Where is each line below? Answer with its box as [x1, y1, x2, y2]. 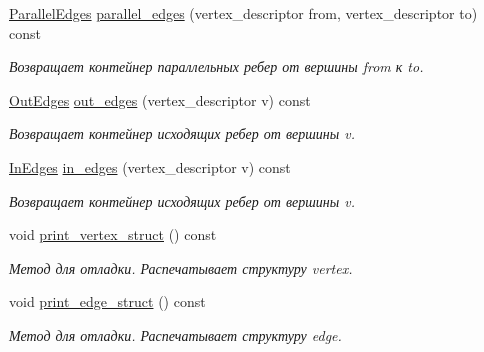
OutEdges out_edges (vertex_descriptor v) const [9, 89, 311, 110]
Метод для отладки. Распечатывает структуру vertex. [9, 257, 353, 278]
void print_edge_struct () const [9, 291, 206, 312]
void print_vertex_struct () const [9, 224, 217, 245]
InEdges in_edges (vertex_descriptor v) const [9, 156, 291, 177]
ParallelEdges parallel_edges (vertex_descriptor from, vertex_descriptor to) [9, 3, 478, 23]
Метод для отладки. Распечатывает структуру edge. [9, 324, 342, 345]
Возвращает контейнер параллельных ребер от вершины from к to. [9, 56, 424, 77]
